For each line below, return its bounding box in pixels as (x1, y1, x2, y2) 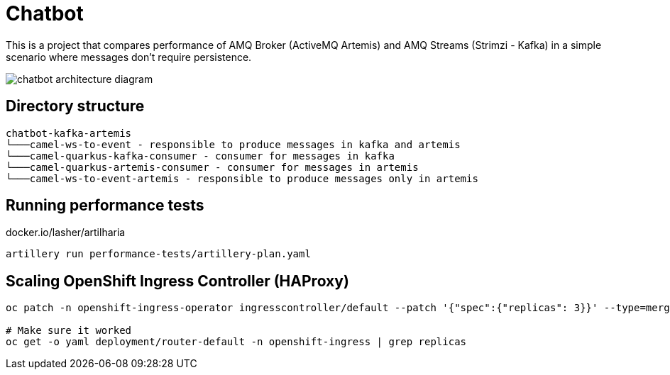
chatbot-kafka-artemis (6, 127, 132, 139)
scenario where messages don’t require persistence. (6, 50, 252, 63)
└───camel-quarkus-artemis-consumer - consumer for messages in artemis (6, 161, 419, 173)
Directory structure (6, 97, 145, 116)
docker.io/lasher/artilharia (6, 226, 126, 239)
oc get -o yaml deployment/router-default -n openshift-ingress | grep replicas (6, 336, 467, 348)
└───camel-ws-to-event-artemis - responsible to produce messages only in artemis (6, 172, 478, 184)
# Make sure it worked (6, 325, 132, 337)
